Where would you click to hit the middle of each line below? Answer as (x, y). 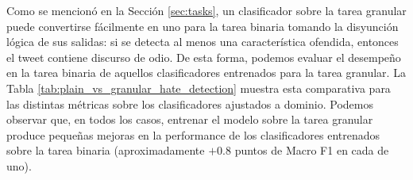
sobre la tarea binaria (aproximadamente (106, 150)
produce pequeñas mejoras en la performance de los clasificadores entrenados (193, 134)
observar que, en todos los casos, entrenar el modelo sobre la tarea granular (190, 119)
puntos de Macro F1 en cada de (312, 150)
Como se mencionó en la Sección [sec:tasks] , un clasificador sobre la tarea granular (206, 10)
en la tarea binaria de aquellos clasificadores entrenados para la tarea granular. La (206, 73)
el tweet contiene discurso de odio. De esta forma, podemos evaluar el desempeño (204, 57)
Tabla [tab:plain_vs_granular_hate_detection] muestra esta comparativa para (199, 88)
